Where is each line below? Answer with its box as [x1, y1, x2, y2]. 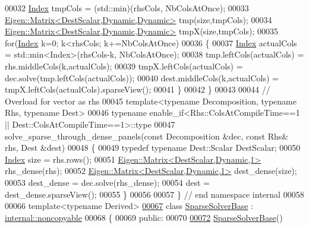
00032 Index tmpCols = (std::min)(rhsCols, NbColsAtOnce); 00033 [5, 2, 249, 14]
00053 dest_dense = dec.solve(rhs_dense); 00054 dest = [5, 176, 210, 188]
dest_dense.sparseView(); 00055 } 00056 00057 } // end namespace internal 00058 [5, 188, 304, 200]
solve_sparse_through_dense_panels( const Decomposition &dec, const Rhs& [5, 129, 289, 142]
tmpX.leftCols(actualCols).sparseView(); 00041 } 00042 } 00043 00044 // [5, 83, 270, 96]
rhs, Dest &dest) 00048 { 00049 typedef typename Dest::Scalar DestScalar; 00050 [5, 141, 301, 154]
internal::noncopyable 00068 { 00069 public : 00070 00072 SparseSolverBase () [5, 211, 283, 223]
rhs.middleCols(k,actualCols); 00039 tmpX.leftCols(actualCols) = [5, 59, 243, 72]
